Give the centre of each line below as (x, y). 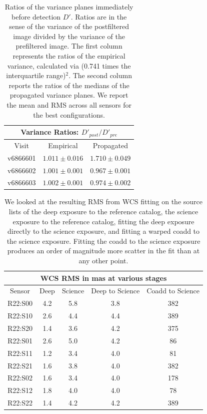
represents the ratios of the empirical (69, 55)
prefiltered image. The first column (69, 46)
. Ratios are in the (99, 16)
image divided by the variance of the (69, 36)
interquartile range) (36, 75)
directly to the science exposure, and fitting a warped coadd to (103, 231)
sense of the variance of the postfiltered (69, 26)
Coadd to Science (173, 291)
